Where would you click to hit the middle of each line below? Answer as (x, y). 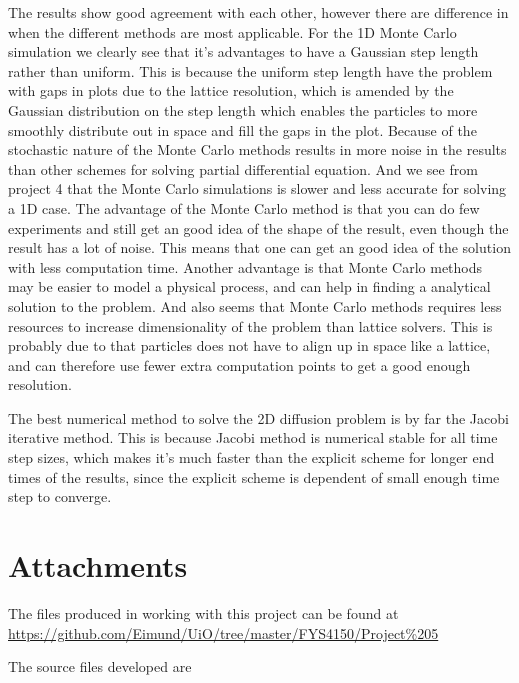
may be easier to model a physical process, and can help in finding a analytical (249, 286)
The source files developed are (100, 666)
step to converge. (60, 496)
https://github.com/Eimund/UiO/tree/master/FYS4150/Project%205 (223, 632)
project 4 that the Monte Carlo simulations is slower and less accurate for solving (257, 188)
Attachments (98, 565)
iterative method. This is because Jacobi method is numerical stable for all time (253, 437)
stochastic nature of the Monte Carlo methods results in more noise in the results (257, 149)
